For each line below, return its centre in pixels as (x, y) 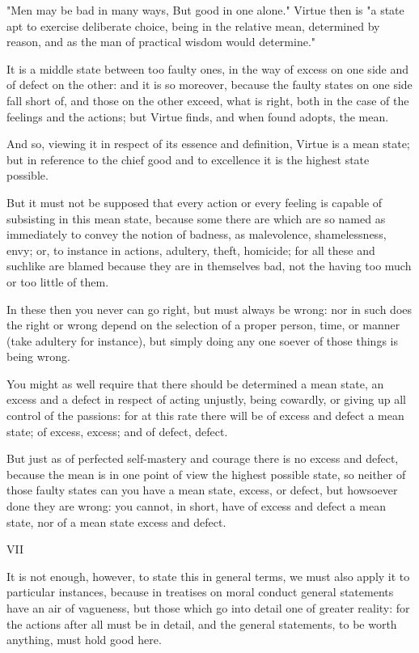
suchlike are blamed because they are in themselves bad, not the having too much (209, 266)
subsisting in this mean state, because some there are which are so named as (196, 218)
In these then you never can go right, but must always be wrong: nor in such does (209, 309)
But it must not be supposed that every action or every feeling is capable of (195, 202)
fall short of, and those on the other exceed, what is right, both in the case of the (208, 100)
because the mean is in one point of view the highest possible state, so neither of (206, 474)
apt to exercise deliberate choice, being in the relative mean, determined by (193, 25)
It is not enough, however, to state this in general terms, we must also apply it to (208, 576)
